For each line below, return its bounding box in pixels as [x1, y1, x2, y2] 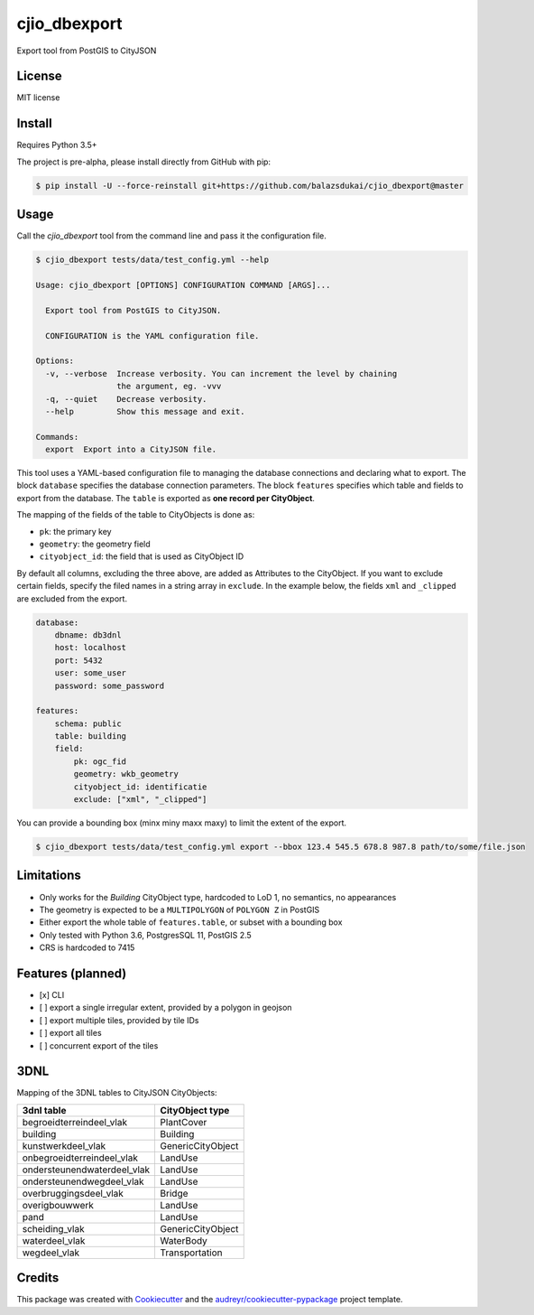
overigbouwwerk [22, 1198, 95, 1211]
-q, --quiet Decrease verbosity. [45, 394, 207, 404]
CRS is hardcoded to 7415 [39, 942, 135, 953]
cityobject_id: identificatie [73, 781, 207, 792]
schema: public [54, 718, 122, 729]
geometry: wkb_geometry [73, 769, 180, 779]
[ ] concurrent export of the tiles [39, 1040, 159, 1051]
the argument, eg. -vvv [115, 381, 222, 392]
